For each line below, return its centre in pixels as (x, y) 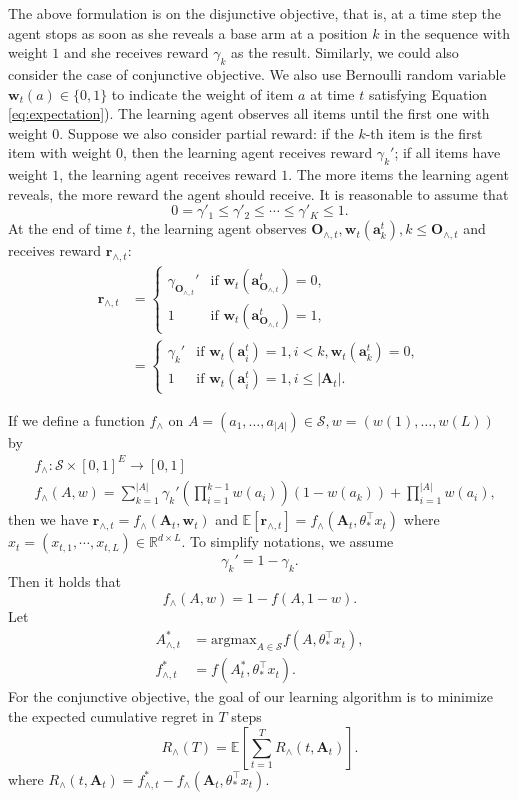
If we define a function (76, 419)
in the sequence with (447, 32)
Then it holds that (64, 581)
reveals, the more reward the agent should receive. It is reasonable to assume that (258, 193)
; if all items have (447, 152)
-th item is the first (424, 132)
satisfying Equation (428, 93)
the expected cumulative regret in (111, 715)
